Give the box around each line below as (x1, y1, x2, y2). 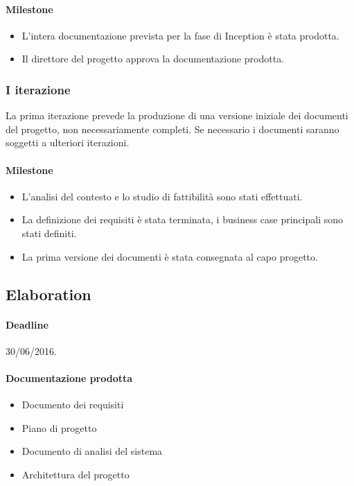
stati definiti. (21, 225, 77, 240)
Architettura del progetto (21, 467, 130, 481)
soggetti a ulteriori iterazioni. (6, 135, 130, 150)
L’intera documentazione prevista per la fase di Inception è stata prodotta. (21, 28, 339, 42)
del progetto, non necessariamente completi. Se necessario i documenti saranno (6, 121, 339, 136)
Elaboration (6, 283, 91, 304)
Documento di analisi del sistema (21, 444, 163, 458)
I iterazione (6, 80, 71, 98)
